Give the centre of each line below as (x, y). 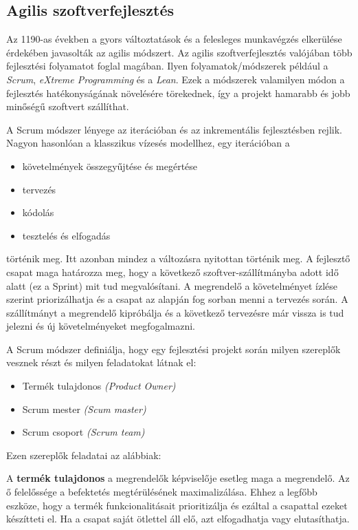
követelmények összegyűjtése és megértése (110, 166)
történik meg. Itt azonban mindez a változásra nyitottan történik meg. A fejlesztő (178, 258)
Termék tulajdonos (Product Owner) (99, 386)
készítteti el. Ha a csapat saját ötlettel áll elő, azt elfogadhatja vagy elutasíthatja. (178, 519)
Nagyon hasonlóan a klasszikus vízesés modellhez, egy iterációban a (148, 143)
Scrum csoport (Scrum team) (83, 432)
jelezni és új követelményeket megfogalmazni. (101, 326)
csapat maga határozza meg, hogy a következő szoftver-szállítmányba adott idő (172, 272)
